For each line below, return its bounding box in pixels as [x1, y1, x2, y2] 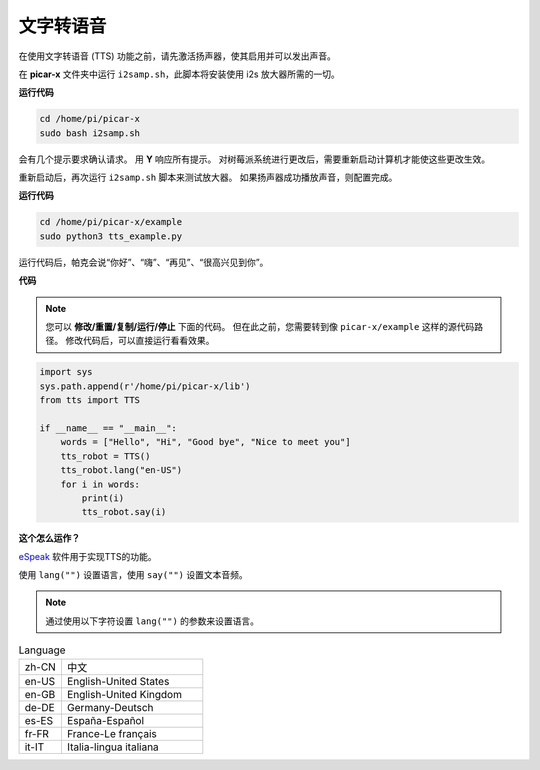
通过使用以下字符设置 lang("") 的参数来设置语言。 [45, 615, 260, 627]
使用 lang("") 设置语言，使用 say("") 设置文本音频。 [18, 569, 249, 581]
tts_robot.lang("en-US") [60, 465, 183, 476]
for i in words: [60, 478, 140, 490]
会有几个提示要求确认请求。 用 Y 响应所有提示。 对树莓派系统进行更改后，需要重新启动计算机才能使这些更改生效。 [18, 153, 490, 165]
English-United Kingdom [66, 687, 182, 701]
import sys [39, 366, 93, 378]
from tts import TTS [39, 395, 140, 406]
